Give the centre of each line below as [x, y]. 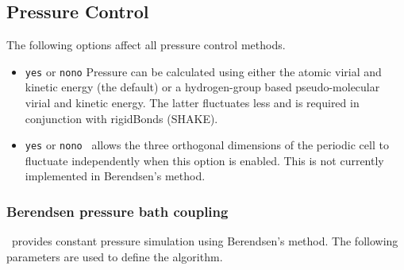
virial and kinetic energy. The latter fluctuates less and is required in [192, 103]
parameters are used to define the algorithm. [115, 256]
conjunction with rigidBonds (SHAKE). [121, 118]
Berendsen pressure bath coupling [117, 211]
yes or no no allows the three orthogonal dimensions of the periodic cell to [207, 145]
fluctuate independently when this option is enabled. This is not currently [204, 160]
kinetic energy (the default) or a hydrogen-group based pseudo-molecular [202, 87]
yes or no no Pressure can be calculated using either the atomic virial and [203, 71]
